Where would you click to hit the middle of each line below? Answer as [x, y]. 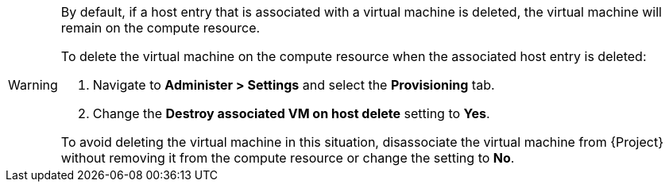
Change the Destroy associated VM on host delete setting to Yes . [291, 113]
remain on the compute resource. [160, 28]
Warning [33, 85]
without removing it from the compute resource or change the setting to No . [288, 158]
